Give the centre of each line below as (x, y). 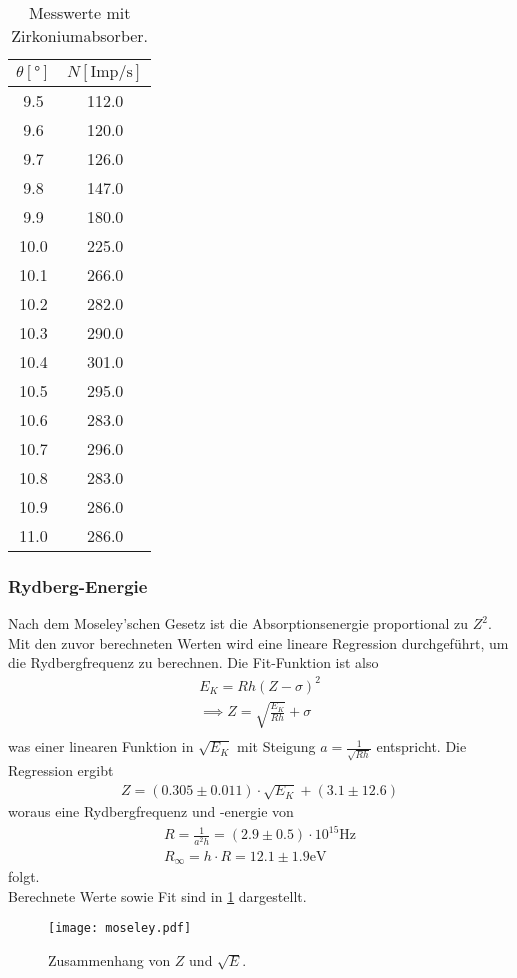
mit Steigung (276, 746)
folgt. (24, 876)
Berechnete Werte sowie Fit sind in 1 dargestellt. (157, 895)
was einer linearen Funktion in (101, 746)
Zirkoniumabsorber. (80, 35)
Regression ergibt (61, 769)
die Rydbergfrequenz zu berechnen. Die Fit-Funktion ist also (193, 662)
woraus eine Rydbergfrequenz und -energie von (151, 811)
